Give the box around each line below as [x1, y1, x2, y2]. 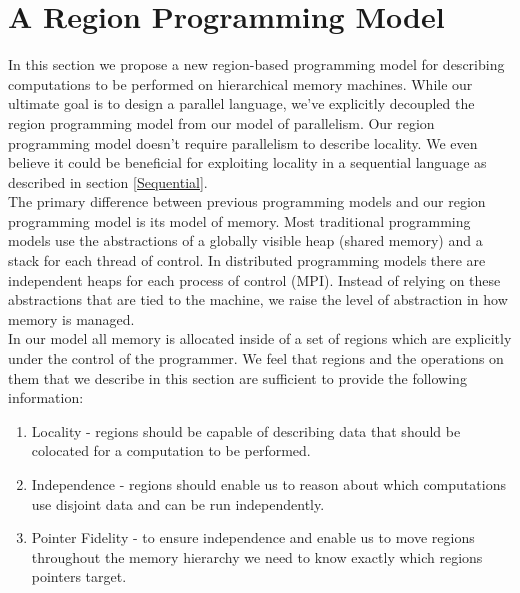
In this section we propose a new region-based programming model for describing [8, 54, 505, 75]
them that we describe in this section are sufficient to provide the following [8, 367, 467, 388]
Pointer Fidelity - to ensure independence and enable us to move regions [31, 527, 475, 548]
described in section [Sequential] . [8, 171, 208, 192]
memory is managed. [8, 308, 135, 329]
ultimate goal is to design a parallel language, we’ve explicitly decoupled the [8, 93, 475, 114]
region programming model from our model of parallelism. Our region [8, 112, 435, 133]
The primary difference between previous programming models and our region [8, 191, 486, 212]
